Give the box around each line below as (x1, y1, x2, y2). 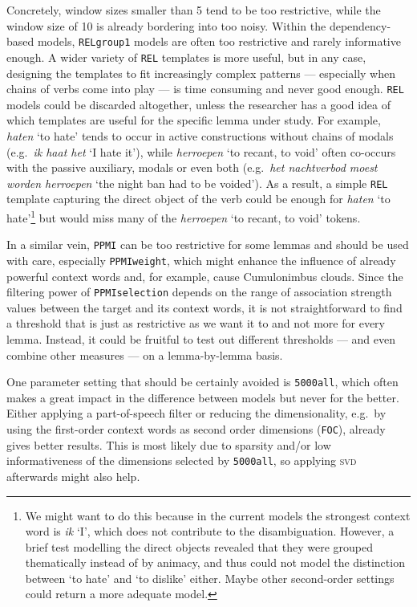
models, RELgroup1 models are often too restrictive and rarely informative (37, 33, 401, 50)
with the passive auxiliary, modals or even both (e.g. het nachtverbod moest (6, 159, 378, 176)
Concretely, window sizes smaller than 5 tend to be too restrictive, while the (6, 2, 381, 18)
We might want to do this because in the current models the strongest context (25, 507, 411, 523)
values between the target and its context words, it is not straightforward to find (6, 299, 403, 316)
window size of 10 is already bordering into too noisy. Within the (6, 17, 326, 34)
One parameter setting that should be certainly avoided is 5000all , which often (6, 373, 399, 390)
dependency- (329, 17, 391, 34)
